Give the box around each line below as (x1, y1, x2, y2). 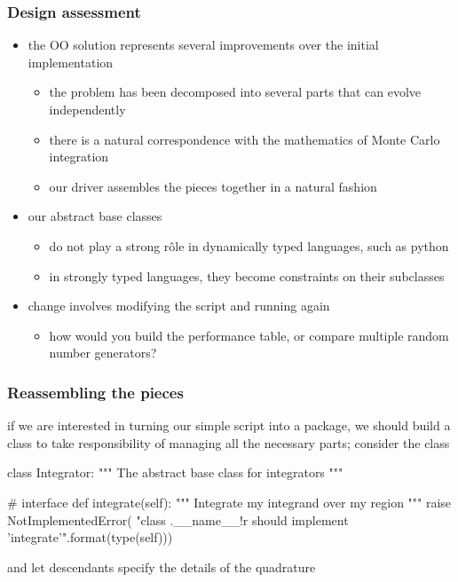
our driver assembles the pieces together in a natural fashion (49, 177, 377, 195)
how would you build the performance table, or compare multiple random (49, 326, 449, 344)
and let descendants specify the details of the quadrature (7, 557, 316, 576)
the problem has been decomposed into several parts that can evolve (49, 83, 422, 101)
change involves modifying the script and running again (28, 296, 330, 315)
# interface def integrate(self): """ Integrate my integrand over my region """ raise (7, 492, 452, 511)
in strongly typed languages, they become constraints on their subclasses (49, 266, 445, 285)
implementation (28, 52, 114, 71)
